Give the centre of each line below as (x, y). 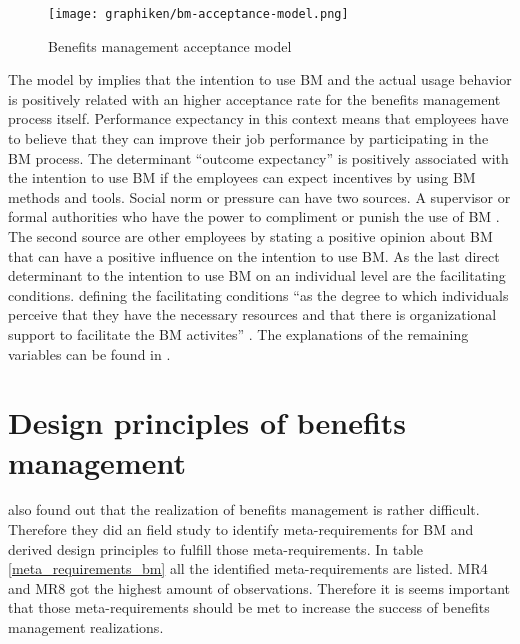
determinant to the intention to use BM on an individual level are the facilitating (257, 275)
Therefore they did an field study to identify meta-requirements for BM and (241, 529)
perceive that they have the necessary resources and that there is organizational (252, 314)
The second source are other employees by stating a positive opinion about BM (250, 236)
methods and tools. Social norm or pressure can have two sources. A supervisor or (259, 196)
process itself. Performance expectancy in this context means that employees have (258, 118)
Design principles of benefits (207, 422)
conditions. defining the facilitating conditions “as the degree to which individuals (258, 294)
